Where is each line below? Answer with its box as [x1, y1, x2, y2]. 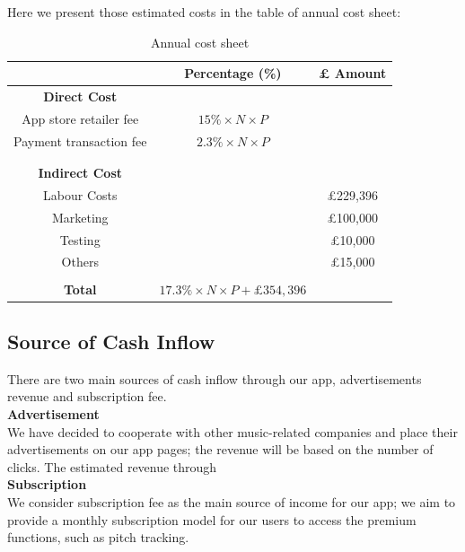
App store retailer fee [22, 109, 139, 127]
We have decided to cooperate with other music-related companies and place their [7, 422, 458, 441]
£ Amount [319, 64, 387, 83]
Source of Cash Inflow [7, 328, 215, 355]
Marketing [51, 207, 109, 226]
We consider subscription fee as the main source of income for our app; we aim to [7, 492, 456, 511]
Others [61, 252, 99, 271]
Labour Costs [43, 185, 118, 204]
